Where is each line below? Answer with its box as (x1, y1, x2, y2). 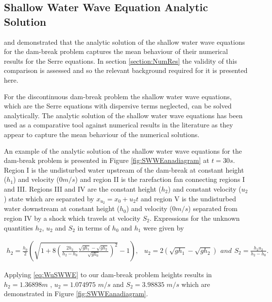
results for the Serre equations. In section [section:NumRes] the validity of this (4, 55, 237, 66)
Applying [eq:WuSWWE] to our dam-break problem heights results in (4, 269, 212, 280)
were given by (143, 222, 184, 232)
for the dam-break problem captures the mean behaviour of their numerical (4, 46, 228, 56)
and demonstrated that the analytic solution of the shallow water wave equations (4, 36, 245, 47)
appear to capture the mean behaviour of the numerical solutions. (4, 129, 200, 139)
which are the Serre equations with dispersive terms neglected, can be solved (4, 101, 232, 111)
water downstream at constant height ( (4, 203, 120, 213)
